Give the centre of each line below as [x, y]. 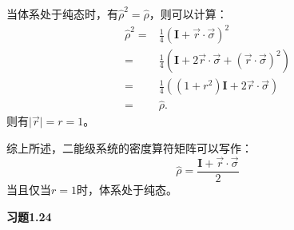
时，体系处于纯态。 [127, 189]
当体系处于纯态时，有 [62, 14]
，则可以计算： [188, 14]
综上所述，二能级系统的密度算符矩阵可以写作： [129, 148]
